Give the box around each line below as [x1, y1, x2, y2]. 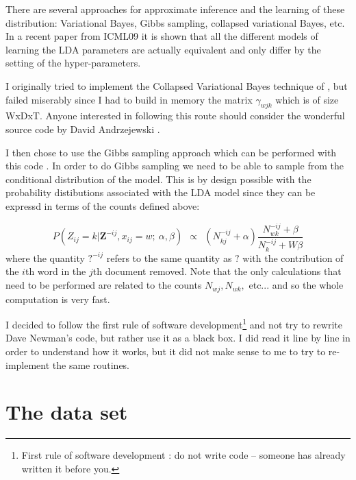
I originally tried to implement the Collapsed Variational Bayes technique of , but [5, 78, 348, 93]
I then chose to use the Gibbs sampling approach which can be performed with [5, 145, 337, 159]
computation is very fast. [5, 291, 110, 306]
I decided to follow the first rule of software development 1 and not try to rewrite [5, 315, 342, 331]
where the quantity [5, 250, 85, 265]
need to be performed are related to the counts [5, 278, 202, 292]
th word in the [25, 264, 86, 278]
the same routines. [52, 357, 130, 372]
